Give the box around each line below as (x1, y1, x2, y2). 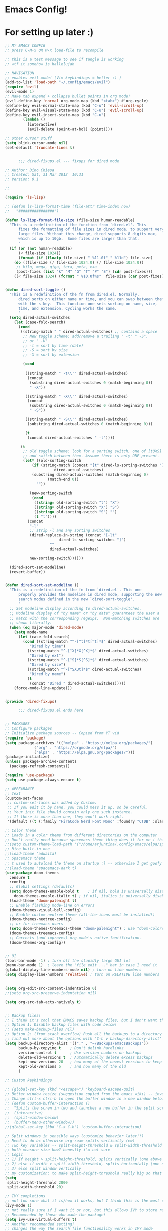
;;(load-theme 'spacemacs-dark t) (5, 865, 77, 871)
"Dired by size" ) (29, 662, 66, 667)
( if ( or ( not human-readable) (9, 245, 72, 251)
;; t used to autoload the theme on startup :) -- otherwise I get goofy (5, 860, 162, 866)
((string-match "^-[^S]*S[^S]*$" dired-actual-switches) (27, 658, 149, 663)
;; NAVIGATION (5, 70, 35, 76)
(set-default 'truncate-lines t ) (5, 145, 75, 150)
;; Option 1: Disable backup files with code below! (5, 1022, 117, 1027)
